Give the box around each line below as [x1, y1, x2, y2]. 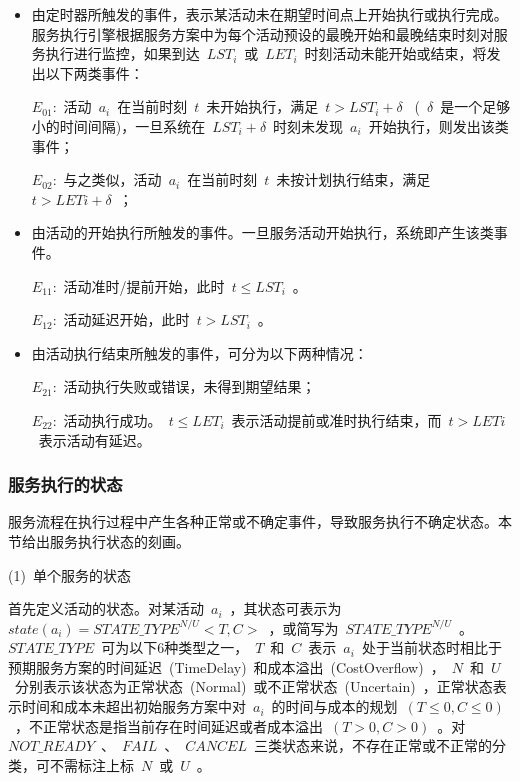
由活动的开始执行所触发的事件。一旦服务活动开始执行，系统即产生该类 [31, 222, 494, 243]
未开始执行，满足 [206, 96, 319, 117]
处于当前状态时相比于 [361, 637, 502, 658]
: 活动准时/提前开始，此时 [52, 275, 225, 296]
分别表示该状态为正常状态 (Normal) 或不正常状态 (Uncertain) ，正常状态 [14, 676, 493, 697]
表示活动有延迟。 [38, 429, 151, 450]
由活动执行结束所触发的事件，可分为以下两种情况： [31, 342, 368, 363]
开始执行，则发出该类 [368, 115, 509, 136]
